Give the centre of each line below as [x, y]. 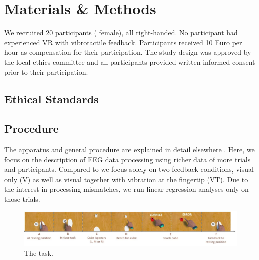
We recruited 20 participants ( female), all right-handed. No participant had [121, 32]
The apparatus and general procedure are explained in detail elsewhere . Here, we [129, 150]
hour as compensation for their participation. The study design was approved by [128, 52]
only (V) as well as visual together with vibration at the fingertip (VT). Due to [126, 179]
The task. [39, 253]
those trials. [22, 199]
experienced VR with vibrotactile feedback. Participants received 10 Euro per [123, 42]
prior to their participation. [46, 72]
